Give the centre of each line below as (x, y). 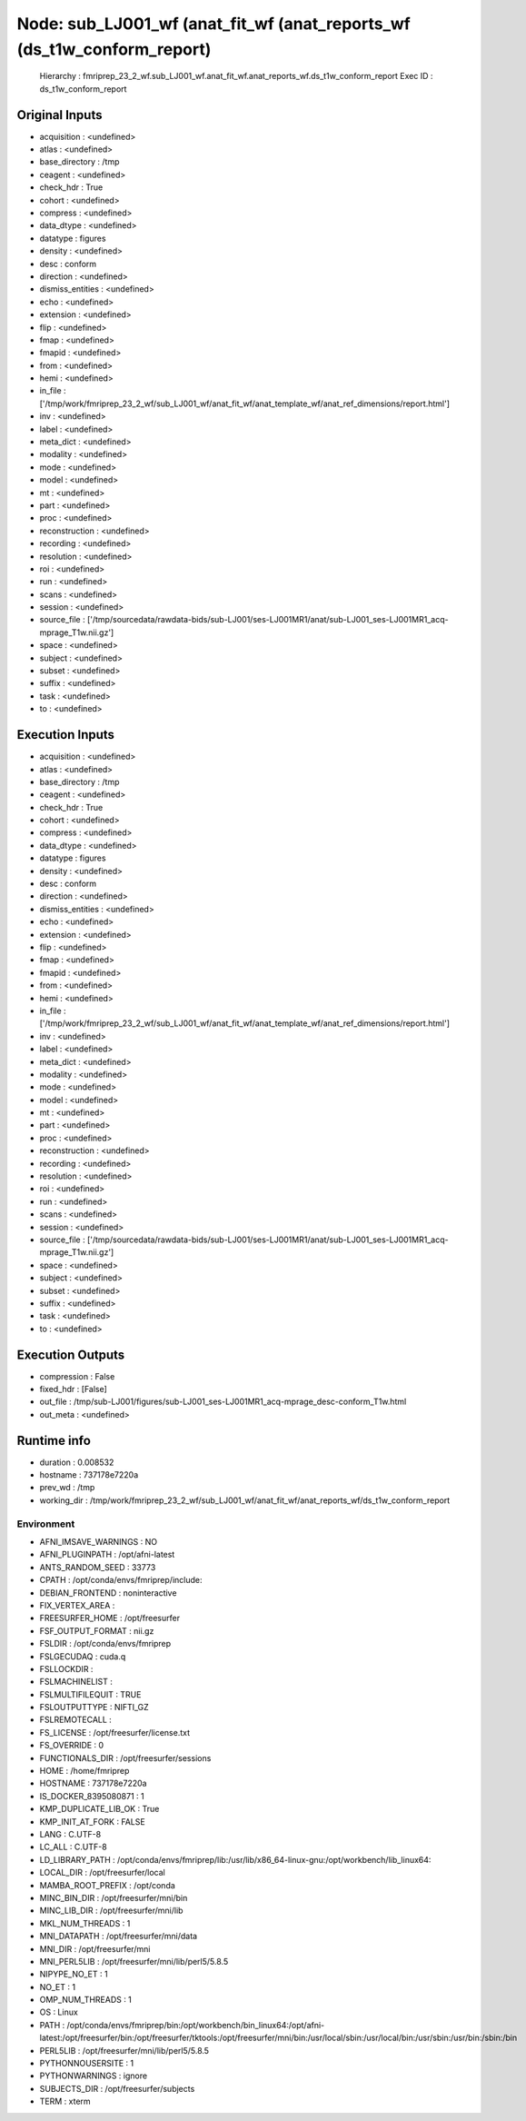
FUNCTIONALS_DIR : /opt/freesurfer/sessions (125, 1758)
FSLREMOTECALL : (76, 1720)
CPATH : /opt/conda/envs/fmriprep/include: (121, 1580)
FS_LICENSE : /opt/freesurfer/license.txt (115, 1732)
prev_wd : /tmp (67, 1488)
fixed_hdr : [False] (74, 1389)
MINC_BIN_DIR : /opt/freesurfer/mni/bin (114, 1897)
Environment (46, 1524)
